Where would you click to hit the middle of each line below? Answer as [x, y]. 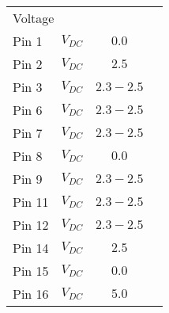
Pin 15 [31, 271]
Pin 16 [31, 294]
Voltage [34, 18]
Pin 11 [31, 202]
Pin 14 [31, 248]
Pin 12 [31, 225]
